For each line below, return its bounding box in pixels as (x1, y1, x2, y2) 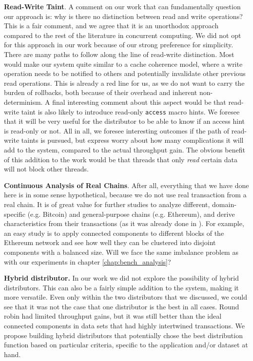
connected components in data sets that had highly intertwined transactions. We (4, 321, 245, 331)
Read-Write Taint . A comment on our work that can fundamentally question (4, 1, 241, 11)
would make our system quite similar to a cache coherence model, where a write (4, 58, 243, 69)
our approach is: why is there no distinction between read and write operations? (4, 11, 243, 21)
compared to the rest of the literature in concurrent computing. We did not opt (4, 30, 241, 40)
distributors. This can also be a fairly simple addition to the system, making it (4, 282, 239, 292)
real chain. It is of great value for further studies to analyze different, (4, 199, 210, 209)
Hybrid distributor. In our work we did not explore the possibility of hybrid (4, 273, 239, 283)
